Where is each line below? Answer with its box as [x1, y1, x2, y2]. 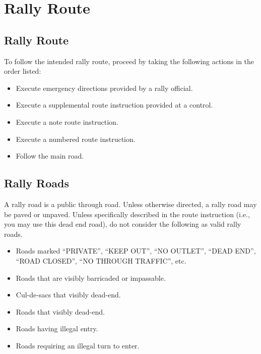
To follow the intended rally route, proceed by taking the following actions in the [4, 56, 254, 66]
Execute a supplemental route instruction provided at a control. [16, 99, 213, 110]
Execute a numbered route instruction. [16, 133, 136, 144]
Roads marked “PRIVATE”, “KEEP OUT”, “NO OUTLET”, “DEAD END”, [16, 245, 256, 256]
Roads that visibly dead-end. [16, 306, 105, 317]
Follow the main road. [16, 150, 84, 161]
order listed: [4, 66, 41, 76]
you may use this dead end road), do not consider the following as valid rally [4, 219, 241, 229]
